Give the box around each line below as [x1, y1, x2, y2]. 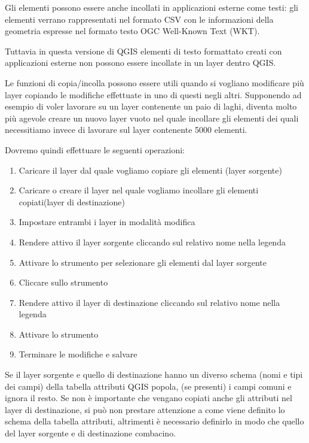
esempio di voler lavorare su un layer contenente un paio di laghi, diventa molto [5, 100, 297, 113]
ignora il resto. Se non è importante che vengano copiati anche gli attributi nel [5, 392, 292, 404]
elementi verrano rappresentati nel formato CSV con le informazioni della [5, 13, 274, 25]
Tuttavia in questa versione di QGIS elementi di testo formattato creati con [5, 44, 282, 57]
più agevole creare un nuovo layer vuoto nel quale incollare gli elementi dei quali [5, 111, 299, 124]
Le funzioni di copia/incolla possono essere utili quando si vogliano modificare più [5, 76, 304, 89]
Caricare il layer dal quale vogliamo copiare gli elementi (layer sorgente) [19, 163, 282, 176]
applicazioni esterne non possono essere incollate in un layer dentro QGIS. [5, 56, 276, 69]
